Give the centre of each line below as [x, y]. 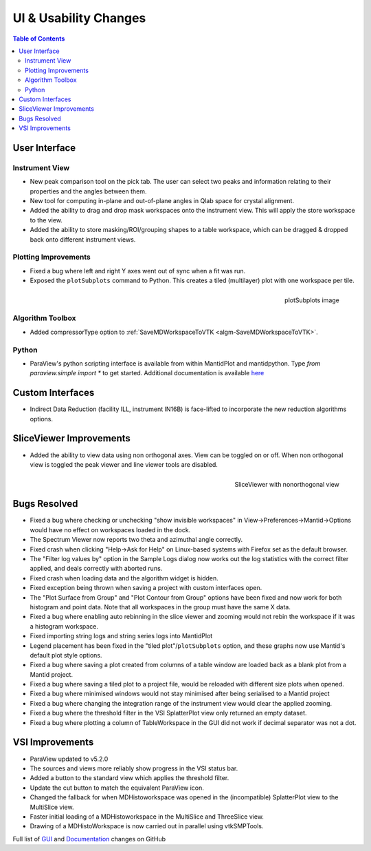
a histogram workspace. [64, 626]
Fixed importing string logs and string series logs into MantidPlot [121, 636]
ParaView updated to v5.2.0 [69, 759]
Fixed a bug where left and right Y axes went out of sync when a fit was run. [138, 271]
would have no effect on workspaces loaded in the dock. [110, 529]
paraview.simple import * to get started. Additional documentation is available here [147, 373]
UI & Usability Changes [79, 18]
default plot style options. [66, 655]
